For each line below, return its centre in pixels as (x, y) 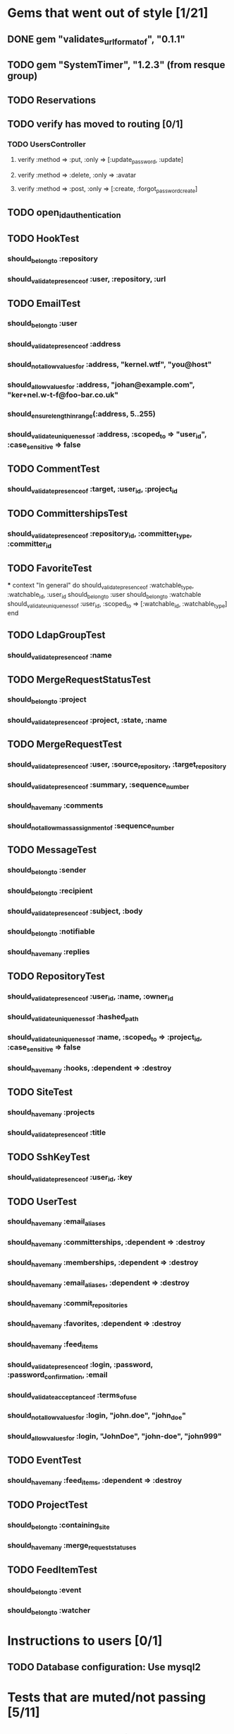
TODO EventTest (44, 1461)
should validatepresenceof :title (57, 1134)
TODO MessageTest (52, 850)
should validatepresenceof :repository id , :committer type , (100, 534)
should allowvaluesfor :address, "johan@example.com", (101, 385)
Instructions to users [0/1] (85, 1641)
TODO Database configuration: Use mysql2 (104, 1667)
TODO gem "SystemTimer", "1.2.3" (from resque (116, 65)
